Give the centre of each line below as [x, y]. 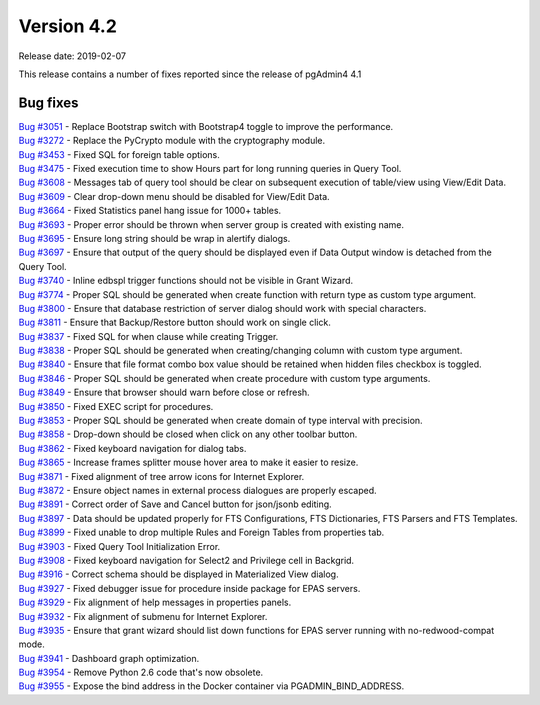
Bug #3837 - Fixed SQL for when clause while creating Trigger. [148, 336]
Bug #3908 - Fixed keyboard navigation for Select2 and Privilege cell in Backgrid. [186, 560]
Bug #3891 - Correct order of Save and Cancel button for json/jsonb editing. [175, 504]
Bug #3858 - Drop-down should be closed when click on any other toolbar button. [188, 434]
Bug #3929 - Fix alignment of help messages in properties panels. [155, 602]
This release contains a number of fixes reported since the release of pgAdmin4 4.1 [190, 74]
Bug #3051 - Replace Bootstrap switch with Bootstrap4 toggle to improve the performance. [206, 126]
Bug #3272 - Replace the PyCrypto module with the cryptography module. [172, 141]
